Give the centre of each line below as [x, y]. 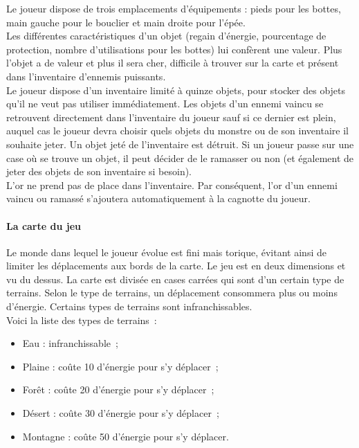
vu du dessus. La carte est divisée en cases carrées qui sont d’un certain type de [175, 279]
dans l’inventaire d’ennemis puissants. [86, 76]
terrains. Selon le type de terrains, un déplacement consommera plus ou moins [172, 293]
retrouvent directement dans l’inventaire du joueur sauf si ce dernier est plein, [171, 117]
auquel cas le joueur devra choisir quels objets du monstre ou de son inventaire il [177, 131]
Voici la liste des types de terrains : [82, 320]
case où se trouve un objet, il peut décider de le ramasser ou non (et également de [180, 158]
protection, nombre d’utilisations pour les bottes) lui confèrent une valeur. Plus [174, 49]
